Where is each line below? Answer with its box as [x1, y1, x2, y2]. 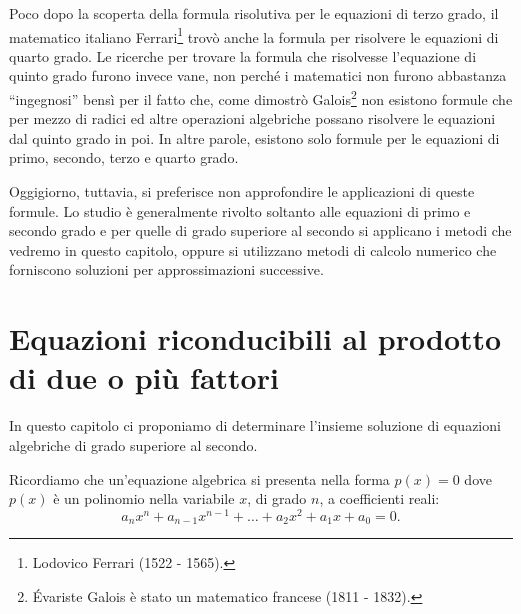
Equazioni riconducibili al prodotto [9, 318, 502, 359]
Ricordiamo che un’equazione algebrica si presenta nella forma [9, 468, 390, 489]
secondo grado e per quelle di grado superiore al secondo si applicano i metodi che [9, 220, 512, 241]
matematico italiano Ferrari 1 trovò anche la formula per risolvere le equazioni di [9, 23, 499, 47]
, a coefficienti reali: [319, 488, 440, 509]
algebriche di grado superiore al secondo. [9, 434, 258, 455]
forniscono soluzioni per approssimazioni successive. [9, 259, 324, 280]
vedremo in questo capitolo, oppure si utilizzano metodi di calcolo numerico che [9, 239, 497, 260]
